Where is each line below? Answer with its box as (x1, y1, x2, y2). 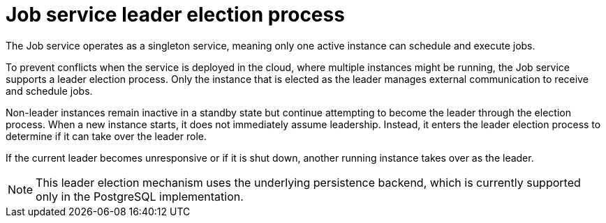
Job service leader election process (6, 3, 345, 26)
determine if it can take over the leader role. (6, 130, 207, 142)
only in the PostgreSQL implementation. (36, 189, 244, 203)
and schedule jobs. (6, 84, 93, 97)
